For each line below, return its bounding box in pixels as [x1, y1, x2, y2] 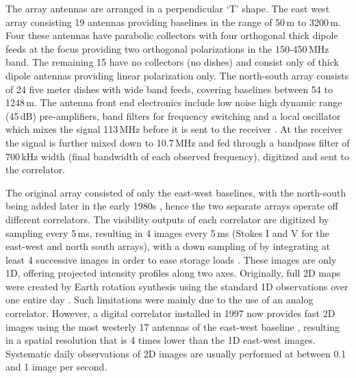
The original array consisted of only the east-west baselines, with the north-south [5, 185, 346, 199]
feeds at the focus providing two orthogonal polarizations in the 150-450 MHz [5, 41, 329, 55]
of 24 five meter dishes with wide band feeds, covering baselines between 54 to [5, 81, 333, 96]
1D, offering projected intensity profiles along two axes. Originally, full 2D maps [5, 266, 341, 280]
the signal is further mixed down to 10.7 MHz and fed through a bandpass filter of [5, 135, 350, 149]
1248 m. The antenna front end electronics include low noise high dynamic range [5, 95, 342, 110]
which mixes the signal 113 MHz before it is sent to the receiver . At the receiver [5, 122, 343, 136]
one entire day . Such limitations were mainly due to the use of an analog [5, 292, 314, 307]
